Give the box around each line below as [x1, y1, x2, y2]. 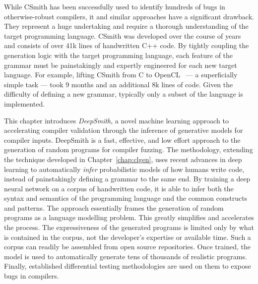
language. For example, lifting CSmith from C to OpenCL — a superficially [4, 69, 238, 80]
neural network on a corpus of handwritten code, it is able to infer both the [4, 183, 234, 193]
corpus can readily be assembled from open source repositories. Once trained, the [4, 241, 251, 252]
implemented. [4, 98, 45, 109]
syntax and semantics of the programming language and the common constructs [4, 193, 248, 203]
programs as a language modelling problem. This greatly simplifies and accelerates [4, 212, 254, 223]
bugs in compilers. [4, 271, 59, 281]
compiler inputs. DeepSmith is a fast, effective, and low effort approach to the [4, 134, 241, 145]
